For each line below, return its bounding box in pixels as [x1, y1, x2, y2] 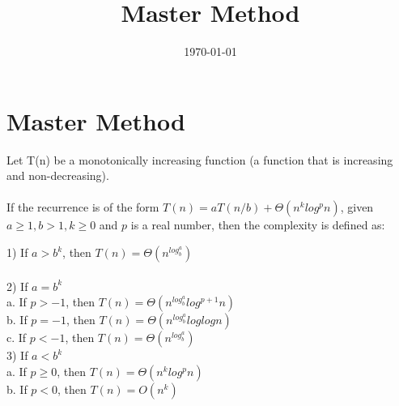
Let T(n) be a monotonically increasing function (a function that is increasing [6, 151, 393, 168]
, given [340, 199, 374, 216]
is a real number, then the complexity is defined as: [130, 216, 385, 233]
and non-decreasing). [6, 167, 109, 184]
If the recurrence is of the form [6, 199, 159, 216]
